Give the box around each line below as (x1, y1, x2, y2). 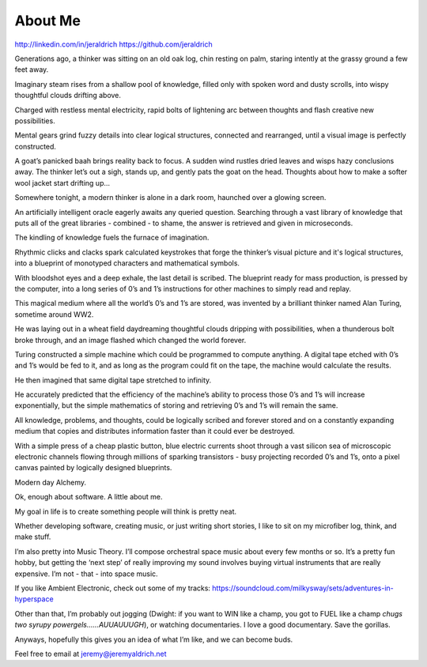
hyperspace (14, 594, 55, 604)
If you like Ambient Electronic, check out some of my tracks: (14, 583, 211, 593)
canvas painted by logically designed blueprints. (14, 463, 172, 473)
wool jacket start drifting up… (14, 178, 111, 187)
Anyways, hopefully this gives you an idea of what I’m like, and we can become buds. (14, 635, 293, 644)
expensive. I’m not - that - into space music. (14, 569, 158, 578)
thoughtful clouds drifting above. (14, 91, 122, 100)
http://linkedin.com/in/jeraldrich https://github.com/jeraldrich (14, 40, 213, 49)
